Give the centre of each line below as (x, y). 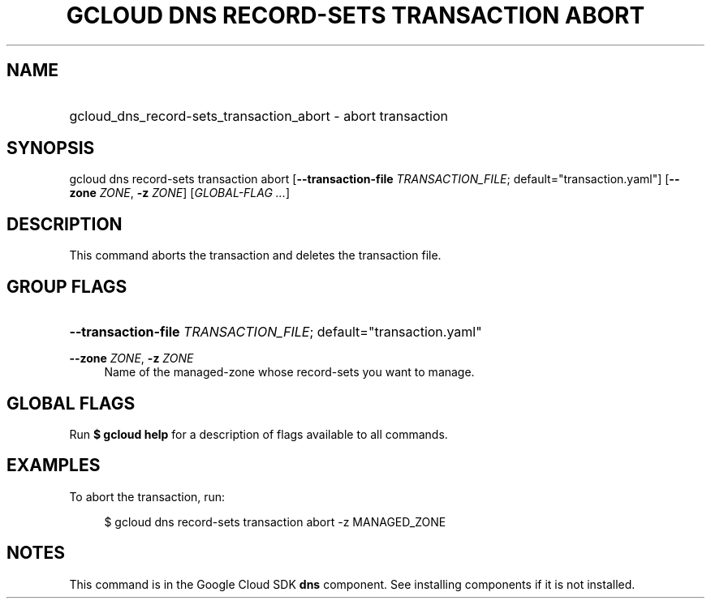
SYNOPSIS (51, 148)
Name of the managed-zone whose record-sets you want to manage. (289, 372)
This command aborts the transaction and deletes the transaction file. (255, 255)
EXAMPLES (54, 466)
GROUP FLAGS (67, 286)
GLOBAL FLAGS (71, 403)
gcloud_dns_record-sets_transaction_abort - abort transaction (259, 116)
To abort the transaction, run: (147, 496)
